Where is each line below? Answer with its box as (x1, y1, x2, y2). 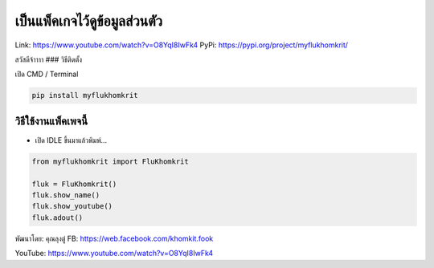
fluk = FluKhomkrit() (31, 179, 117, 189)
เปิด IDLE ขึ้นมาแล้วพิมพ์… (35, 135, 108, 144)
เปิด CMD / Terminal (14, 69, 79, 79)
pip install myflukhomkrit (31, 91, 138, 100)
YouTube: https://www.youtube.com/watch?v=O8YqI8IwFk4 (14, 249, 214, 258)
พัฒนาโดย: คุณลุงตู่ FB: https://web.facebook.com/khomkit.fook (14, 233, 214, 243)
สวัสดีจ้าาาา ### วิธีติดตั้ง (14, 55, 82, 64)
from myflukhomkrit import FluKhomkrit (31, 156, 189, 166)
